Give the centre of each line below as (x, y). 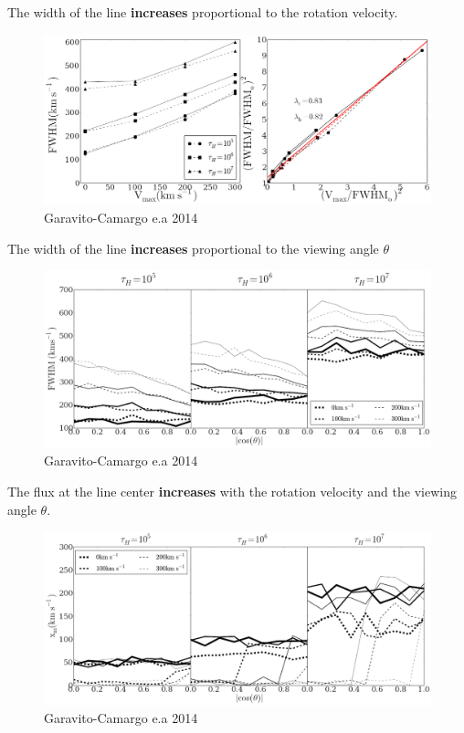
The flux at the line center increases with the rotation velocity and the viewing (232, 491)
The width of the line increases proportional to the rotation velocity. (203, 12)
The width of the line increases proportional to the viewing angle (193, 248)
